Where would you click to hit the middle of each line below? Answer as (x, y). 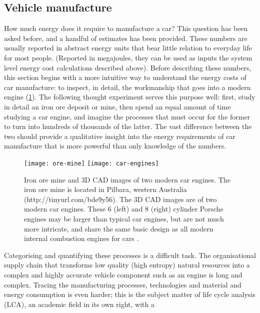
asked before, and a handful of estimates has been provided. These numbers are (126, 38)
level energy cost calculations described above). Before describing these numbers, (128, 67)
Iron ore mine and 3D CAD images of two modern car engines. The (127, 179)
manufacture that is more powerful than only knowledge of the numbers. (115, 146)
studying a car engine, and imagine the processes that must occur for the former (127, 116)
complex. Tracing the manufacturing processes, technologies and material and (123, 284)
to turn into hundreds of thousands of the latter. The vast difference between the (128, 126)
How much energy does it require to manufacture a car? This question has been (126, 28)
